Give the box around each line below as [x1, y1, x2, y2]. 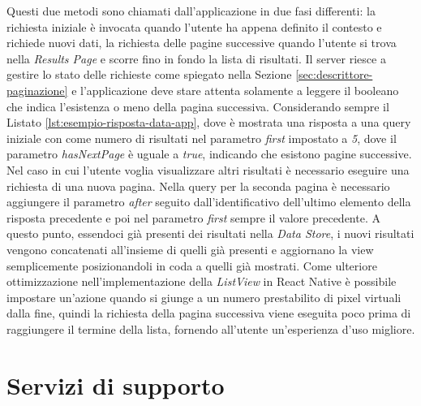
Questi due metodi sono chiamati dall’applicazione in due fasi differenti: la [6, 2, 376, 19]
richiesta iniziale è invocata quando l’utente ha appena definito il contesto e [6, 18, 382, 35]
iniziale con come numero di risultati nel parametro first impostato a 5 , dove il [6, 129, 397, 146]
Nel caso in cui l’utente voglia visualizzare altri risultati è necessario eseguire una [6, 161, 410, 178]
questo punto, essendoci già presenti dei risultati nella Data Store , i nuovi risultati [6, 225, 415, 242]
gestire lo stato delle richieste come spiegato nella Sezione [6, 66, 292, 83]
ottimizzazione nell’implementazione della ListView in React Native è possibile [6, 273, 397, 290]
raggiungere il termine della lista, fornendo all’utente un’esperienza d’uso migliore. [6, 320, 415, 337]
